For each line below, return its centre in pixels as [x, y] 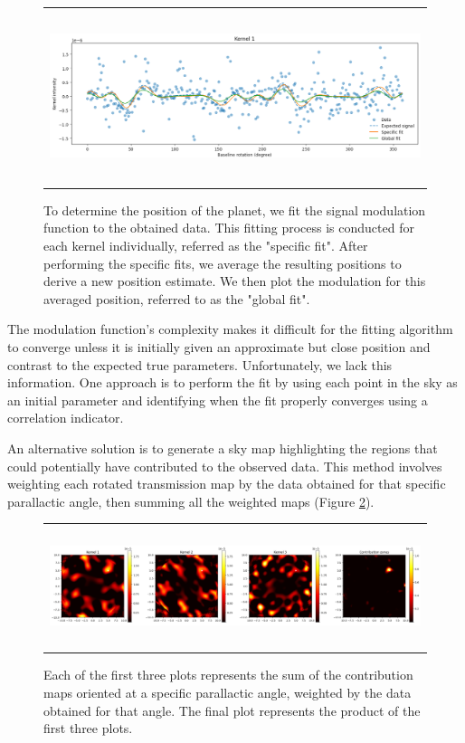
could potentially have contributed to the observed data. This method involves [225, 466]
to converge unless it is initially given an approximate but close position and [219, 346]
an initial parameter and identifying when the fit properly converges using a [218, 400]
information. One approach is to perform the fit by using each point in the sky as [232, 382]
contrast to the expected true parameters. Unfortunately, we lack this [200, 364]
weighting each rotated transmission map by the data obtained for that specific [227, 484]
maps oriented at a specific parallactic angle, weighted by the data [228, 693]
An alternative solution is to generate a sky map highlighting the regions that [223, 448]
